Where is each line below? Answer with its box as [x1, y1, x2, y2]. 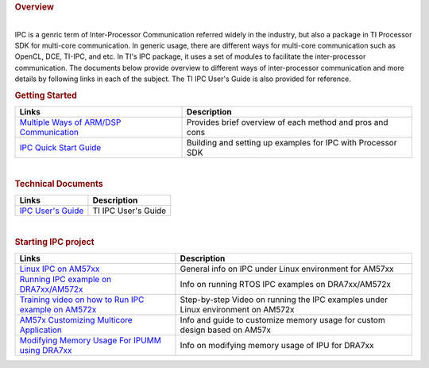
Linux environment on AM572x [180, 304, 295, 316]
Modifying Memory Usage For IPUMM [19, 335, 162, 346]
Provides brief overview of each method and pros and [187, 117, 388, 128]
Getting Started [14, 90, 77, 101]
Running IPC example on [19, 274, 111, 285]
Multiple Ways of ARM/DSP [19, 117, 122, 128]
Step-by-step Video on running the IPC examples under [180, 294, 388, 305]
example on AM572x [19, 304, 97, 316]
